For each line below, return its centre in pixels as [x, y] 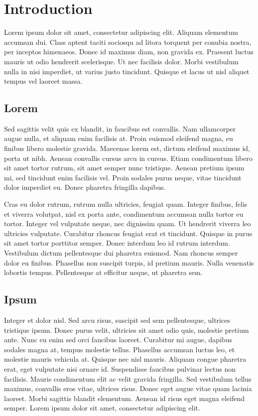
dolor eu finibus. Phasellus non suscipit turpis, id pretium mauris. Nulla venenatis [129, 262]
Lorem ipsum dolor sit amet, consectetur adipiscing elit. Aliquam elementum [121, 32]
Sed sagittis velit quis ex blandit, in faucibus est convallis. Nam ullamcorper [120, 128]
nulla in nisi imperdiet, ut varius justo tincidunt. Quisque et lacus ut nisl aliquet [127, 71]
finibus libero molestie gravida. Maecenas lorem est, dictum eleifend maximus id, [127, 148]
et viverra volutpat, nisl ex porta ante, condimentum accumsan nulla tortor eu [124, 213]
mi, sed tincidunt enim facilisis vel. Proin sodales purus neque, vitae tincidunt [123, 177]
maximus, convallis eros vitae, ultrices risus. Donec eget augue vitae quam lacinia [128, 388]
